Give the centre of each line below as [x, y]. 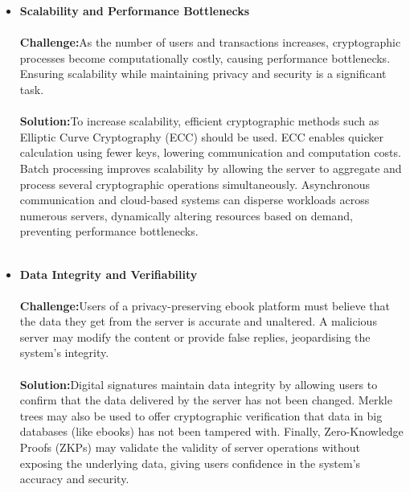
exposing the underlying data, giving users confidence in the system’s [190, 463]
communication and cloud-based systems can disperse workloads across [195, 200]
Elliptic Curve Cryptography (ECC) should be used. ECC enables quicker [201, 136]
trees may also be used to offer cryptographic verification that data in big [201, 415]
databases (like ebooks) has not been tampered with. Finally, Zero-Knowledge [211, 431]
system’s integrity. [64, 353]
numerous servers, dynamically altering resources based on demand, [186, 215]
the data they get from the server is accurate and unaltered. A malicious [198, 321]
